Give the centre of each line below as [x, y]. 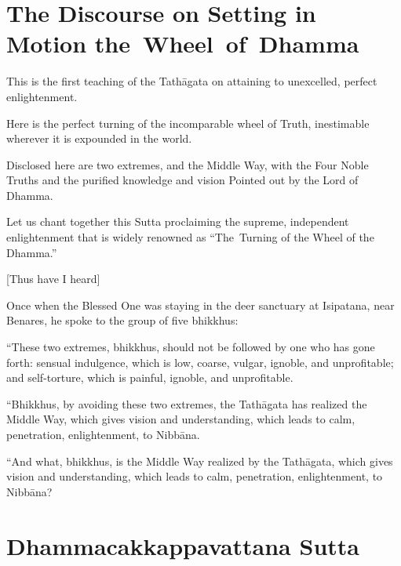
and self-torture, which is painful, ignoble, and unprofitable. [150, 377]
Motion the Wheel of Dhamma [183, 44]
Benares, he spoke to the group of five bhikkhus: [122, 320]
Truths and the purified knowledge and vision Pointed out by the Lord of [182, 180]
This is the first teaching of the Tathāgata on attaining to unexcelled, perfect [192, 81]
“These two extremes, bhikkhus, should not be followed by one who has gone [191, 347]
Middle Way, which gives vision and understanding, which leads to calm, [181, 419]
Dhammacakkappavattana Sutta [183, 545]
